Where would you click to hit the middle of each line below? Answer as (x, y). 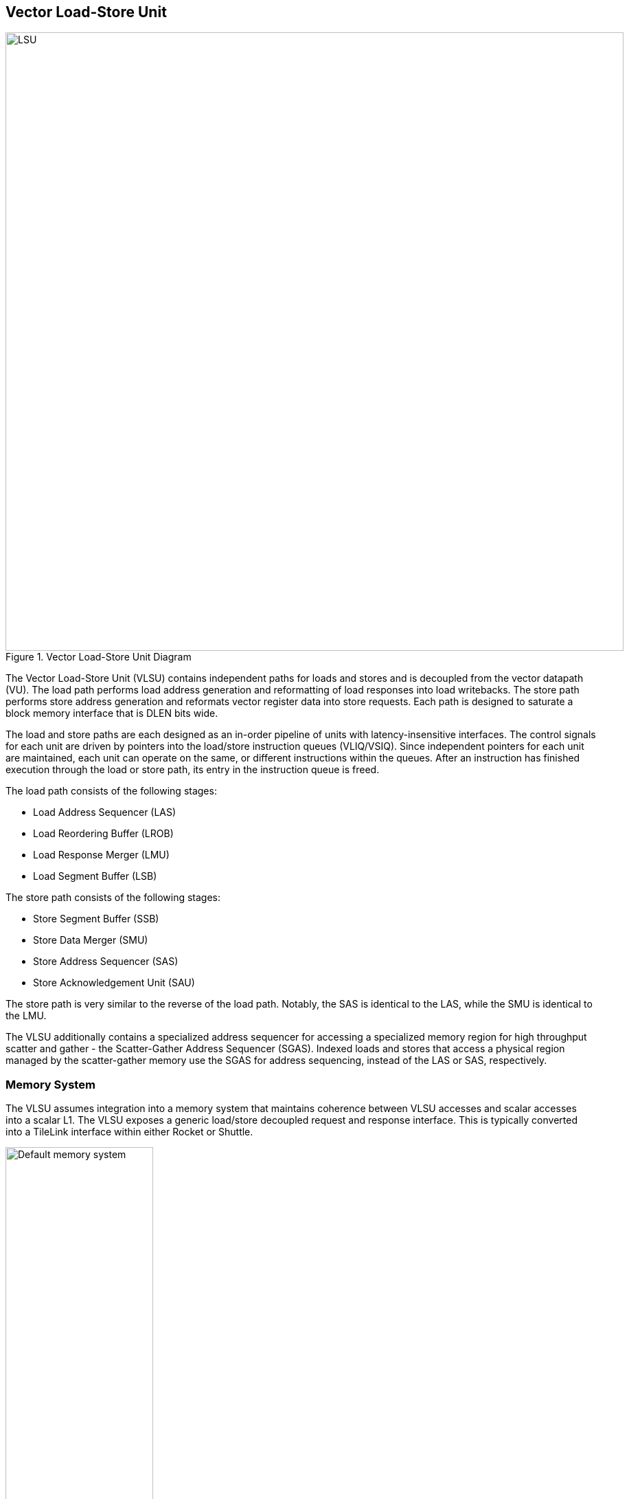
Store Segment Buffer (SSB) (96, 919)
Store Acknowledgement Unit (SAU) (114, 983)
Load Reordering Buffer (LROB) (103, 834)
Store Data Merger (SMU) (91, 940)
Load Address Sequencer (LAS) (105, 812)
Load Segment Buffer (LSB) (95, 876)
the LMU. (26, 1016)
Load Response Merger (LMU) (101, 855)
